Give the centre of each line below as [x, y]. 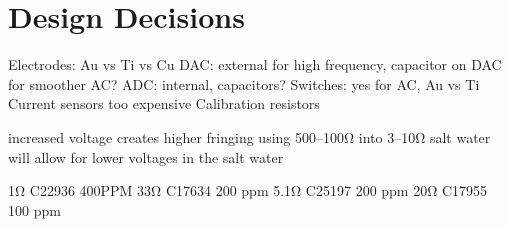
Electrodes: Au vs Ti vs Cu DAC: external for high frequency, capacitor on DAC [255, 64]
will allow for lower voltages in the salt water [146, 156]
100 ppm [34, 209]
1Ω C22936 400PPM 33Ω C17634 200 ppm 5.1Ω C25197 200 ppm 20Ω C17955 [248, 190]
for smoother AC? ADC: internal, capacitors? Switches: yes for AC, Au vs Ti [244, 83]
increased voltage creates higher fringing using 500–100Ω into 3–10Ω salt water [249, 136]
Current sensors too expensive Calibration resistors [164, 103]
